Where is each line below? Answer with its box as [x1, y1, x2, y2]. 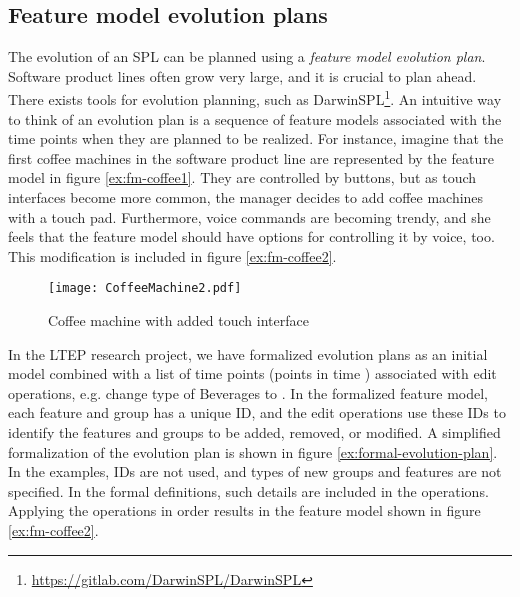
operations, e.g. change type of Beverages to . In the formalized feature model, [8, 382, 488, 403]
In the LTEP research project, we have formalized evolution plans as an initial [8, 343, 488, 364]
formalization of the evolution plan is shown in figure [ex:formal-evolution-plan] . [8, 441, 498, 462]
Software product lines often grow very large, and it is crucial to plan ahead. [8, 65, 477, 86]
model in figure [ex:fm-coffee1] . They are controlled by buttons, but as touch [8, 167, 477, 188]
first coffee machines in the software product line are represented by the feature [8, 147, 494, 168]
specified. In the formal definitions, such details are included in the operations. [8, 480, 489, 501]
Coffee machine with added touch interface [48, 310, 309, 331]
